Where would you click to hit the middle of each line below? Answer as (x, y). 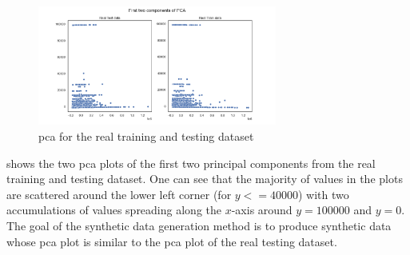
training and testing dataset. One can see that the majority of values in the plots (205, 179)
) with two (323, 194)
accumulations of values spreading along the (114, 210)
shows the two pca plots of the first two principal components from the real (191, 163)
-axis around (262, 210)
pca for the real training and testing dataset (146, 135)
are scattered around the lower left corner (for (119, 194)
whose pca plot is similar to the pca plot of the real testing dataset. (172, 241)
